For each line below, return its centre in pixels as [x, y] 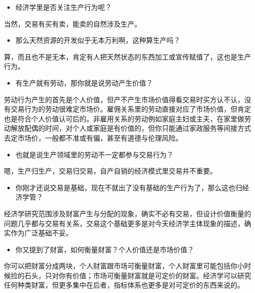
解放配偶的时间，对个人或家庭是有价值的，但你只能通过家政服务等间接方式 [131, 128]
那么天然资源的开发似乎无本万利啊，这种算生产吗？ [98, 40]
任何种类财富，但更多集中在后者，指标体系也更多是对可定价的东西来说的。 [124, 285]
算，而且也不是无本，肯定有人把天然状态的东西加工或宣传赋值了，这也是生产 [127, 56]
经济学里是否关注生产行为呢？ [64, 7]
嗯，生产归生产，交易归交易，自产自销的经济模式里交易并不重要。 [110, 171]
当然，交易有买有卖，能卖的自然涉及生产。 [73, 23]
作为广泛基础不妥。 [41, 233]
